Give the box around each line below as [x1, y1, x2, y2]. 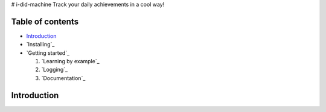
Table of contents [11, 16, 78, 26]
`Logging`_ [41, 66, 68, 73]
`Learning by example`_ [41, 58, 100, 65]
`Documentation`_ [41, 74, 86, 81]
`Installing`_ [26, 41, 55, 48]
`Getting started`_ [26, 49, 69, 57]
